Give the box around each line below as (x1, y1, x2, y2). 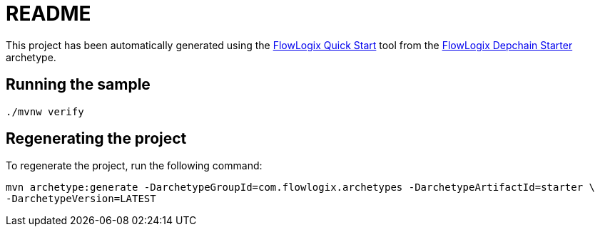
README (6, 1, 91, 26)
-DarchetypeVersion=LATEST (6, 193, 156, 205)
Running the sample (6, 75, 151, 94)
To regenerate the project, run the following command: (6, 159, 263, 172)
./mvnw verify (6, 105, 84, 117)
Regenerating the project (6, 130, 187, 148)
